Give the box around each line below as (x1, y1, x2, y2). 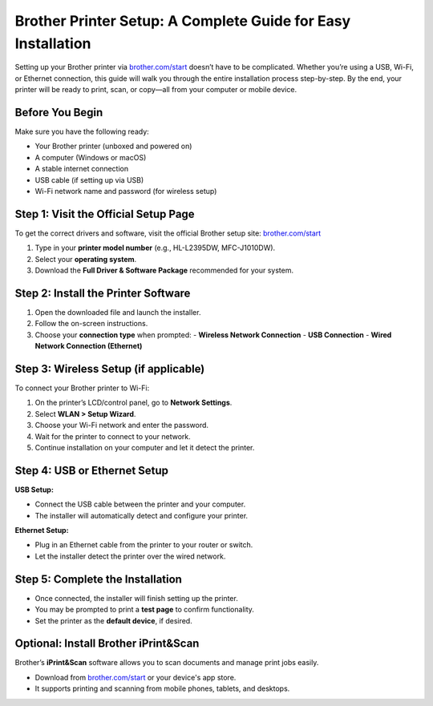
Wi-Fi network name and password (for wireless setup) (34, 186, 217, 196)
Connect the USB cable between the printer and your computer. (34, 499, 246, 509)
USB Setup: (14, 485, 54, 494)
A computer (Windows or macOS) (34, 152, 147, 162)
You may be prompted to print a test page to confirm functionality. (34, 605, 254, 615)
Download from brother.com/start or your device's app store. (34, 672, 237, 682)
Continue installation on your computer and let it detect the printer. (34, 443, 255, 452)
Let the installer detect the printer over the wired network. (34, 551, 226, 561)
